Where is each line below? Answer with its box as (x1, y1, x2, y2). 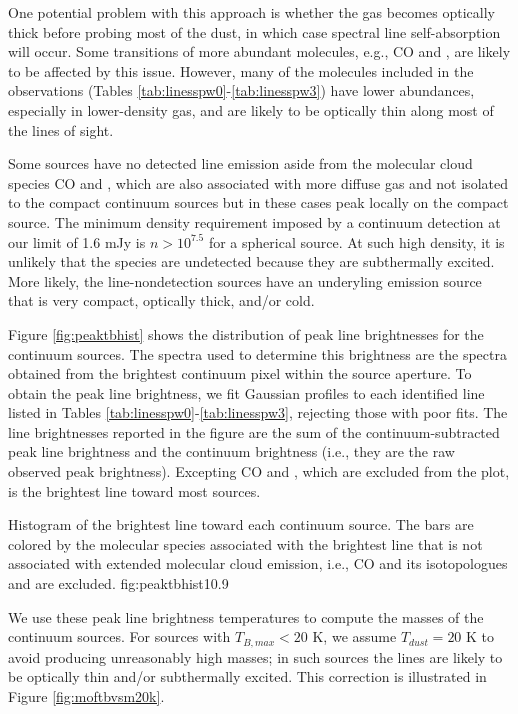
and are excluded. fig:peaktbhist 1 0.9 (8, 573, 229, 594)
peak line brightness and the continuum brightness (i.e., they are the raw (8, 441, 455, 462)
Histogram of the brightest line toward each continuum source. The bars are (8, 514, 474, 535)
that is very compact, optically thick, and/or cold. (8, 290, 315, 311)
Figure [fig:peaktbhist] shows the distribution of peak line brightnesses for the (8, 323, 484, 344)
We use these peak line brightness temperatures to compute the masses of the (8, 606, 484, 627)
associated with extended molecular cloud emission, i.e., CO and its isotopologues (8, 553, 508, 574)
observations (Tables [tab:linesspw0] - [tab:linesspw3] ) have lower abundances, (8, 80, 475, 101)
